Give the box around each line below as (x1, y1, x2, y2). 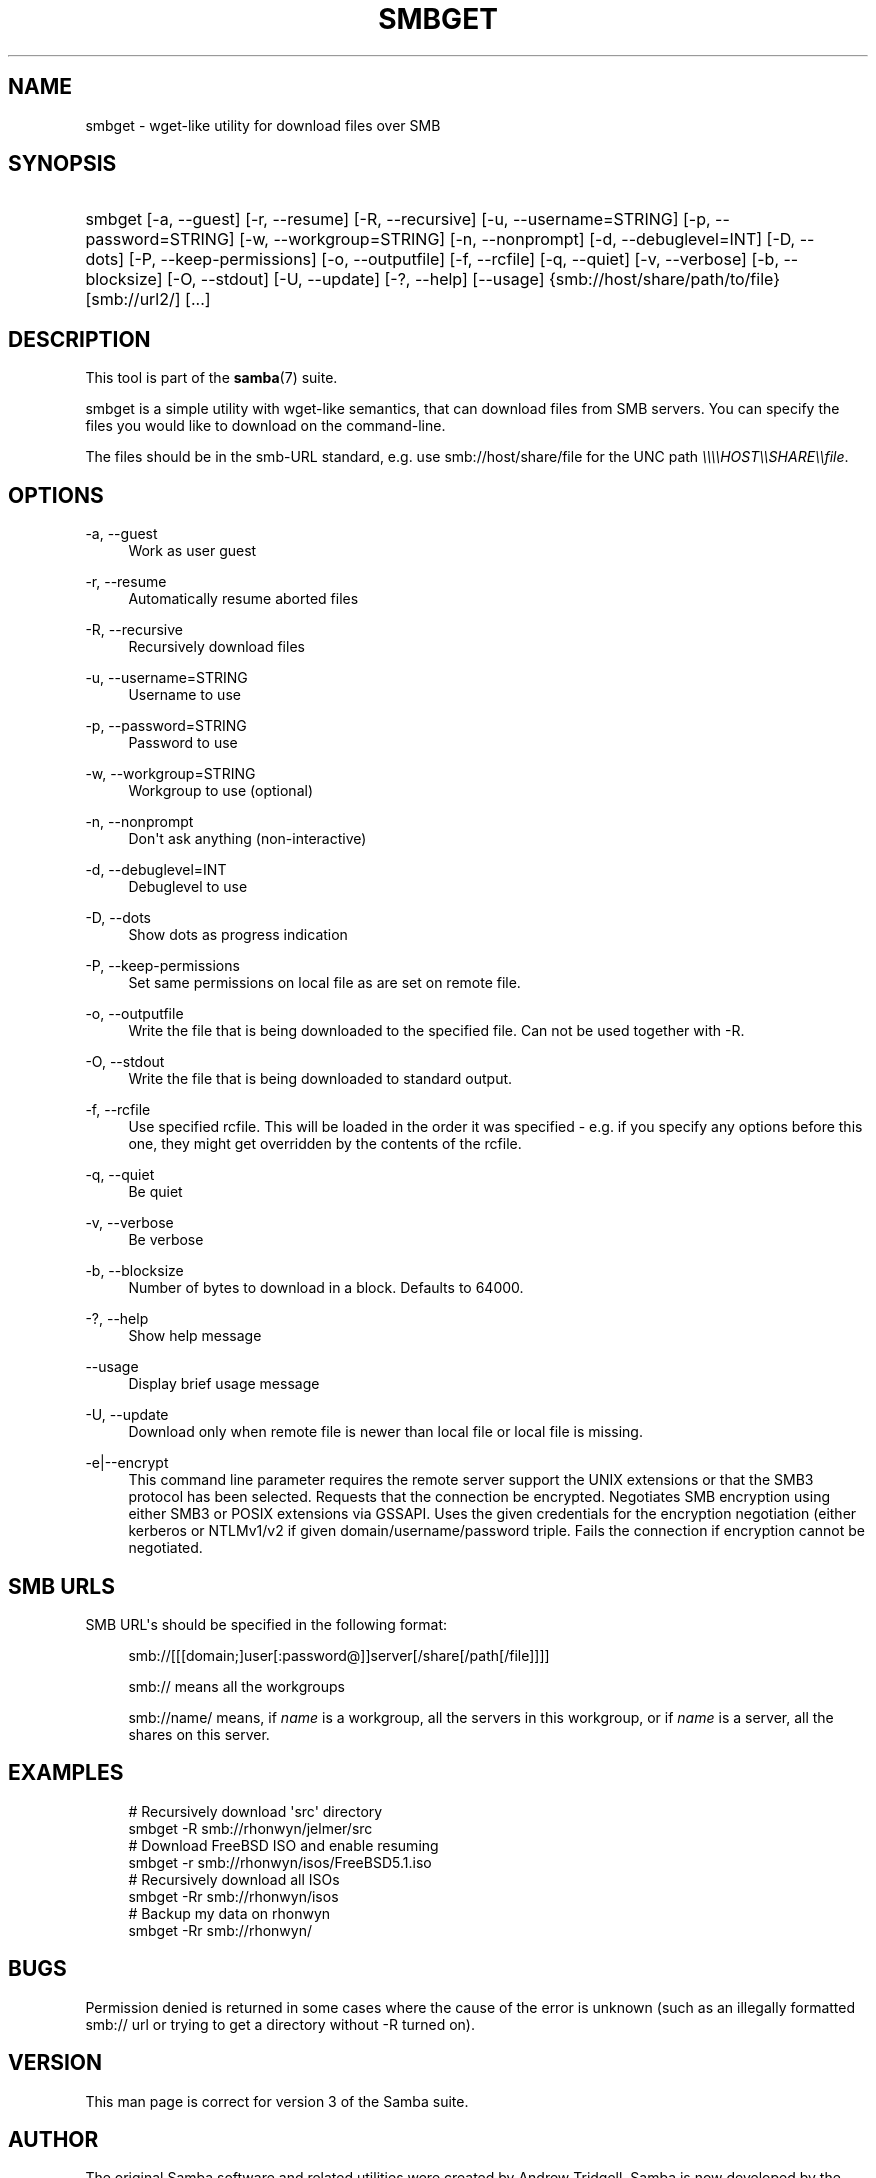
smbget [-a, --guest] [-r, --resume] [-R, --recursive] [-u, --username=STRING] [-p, (85, 209, 711, 230)
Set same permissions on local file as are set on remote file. (128, 974, 521, 992)
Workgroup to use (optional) (128, 782, 313, 800)
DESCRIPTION (8, 326, 151, 352)
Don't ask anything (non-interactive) (128, 830, 367, 848)
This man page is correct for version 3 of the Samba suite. (85, 2092, 469, 2110)
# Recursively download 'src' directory (128, 1802, 383, 1820)
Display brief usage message (128, 1375, 320, 1393)
